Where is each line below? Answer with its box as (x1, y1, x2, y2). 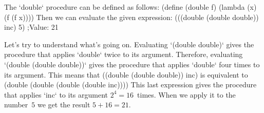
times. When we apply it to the (137, 89, 236, 100)
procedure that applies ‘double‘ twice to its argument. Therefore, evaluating (4, 49, 243, 60)
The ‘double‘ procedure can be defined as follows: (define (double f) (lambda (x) (4, 2, 257, 12)
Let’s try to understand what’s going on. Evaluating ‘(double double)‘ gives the (4, 39, 254, 49)
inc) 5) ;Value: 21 (4, 22, 59, 32)
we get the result (37, 99, 90, 110)
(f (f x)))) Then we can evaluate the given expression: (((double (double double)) (4, 11, 259, 22)
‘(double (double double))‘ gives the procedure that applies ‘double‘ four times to (4, 59, 260, 69)
